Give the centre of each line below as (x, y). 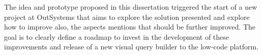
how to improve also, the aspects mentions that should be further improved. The (130, 27)
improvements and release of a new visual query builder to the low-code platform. (132, 47)
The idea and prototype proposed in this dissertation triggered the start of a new (131, 7)
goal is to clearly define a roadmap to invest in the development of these (117, 36)
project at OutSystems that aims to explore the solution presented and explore (127, 17)
